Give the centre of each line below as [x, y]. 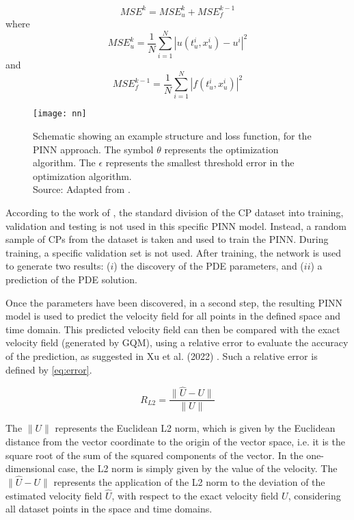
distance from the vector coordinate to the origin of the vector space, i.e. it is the [175, 442]
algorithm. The [64, 162]
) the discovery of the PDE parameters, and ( [209, 266]
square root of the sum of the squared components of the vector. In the [154, 455]
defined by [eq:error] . [49, 369]
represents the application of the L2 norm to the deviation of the [189, 482]
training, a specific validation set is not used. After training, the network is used [174, 252]
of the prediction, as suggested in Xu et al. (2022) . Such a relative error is [162, 355]
